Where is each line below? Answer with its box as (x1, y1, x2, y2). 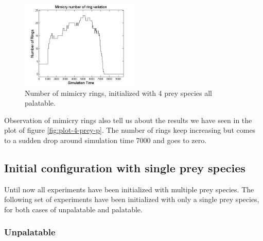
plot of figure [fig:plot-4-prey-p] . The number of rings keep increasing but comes (4, 125, 256, 135)
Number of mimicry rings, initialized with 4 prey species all (25, 87, 212, 98)
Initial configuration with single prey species (4, 159, 246, 175)
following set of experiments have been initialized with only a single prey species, (4, 194, 259, 205)
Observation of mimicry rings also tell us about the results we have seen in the (4, 114, 252, 125)
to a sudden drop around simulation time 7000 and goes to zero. (4, 134, 207, 145)
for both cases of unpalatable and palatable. (4, 204, 143, 214)
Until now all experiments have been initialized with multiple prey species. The (4, 184, 254, 194)
